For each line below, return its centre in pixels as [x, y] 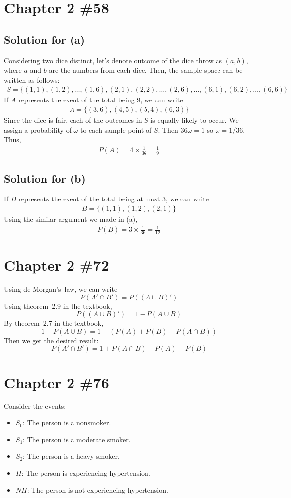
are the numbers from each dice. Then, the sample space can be [146, 70]
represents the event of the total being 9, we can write [101, 100]
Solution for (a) [45, 39]
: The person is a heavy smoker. [71, 456]
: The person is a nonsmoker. [67, 423]
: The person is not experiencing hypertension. [98, 489]
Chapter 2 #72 [57, 265]
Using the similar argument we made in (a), [71, 219]
